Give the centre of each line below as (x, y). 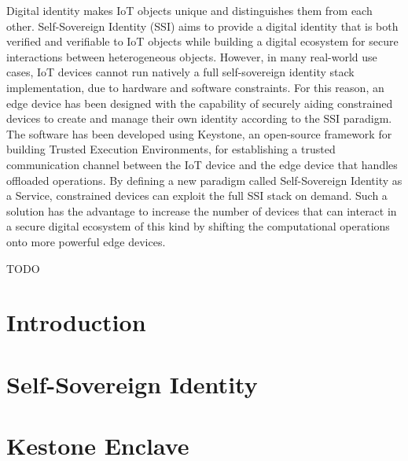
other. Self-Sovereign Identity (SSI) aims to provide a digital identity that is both (202, 26)
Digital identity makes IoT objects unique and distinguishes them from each (189, 10)
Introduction (76, 322)
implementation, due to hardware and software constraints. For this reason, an (195, 87)
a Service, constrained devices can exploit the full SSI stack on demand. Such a (197, 195)
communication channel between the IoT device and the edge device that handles (202, 164)
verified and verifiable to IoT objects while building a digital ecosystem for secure (202, 41)
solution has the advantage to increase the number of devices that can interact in (202, 210)
